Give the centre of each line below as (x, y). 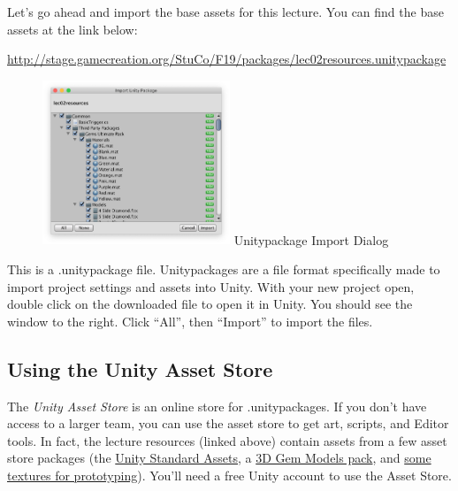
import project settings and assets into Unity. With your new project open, (211, 286)
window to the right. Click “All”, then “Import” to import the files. (190, 321)
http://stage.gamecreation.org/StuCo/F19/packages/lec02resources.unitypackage (227, 59)
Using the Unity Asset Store (140, 368)
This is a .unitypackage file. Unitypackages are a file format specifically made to (224, 269)
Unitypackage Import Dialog (311, 239)
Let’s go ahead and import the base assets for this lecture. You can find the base (225, 12)
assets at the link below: (73, 29)
